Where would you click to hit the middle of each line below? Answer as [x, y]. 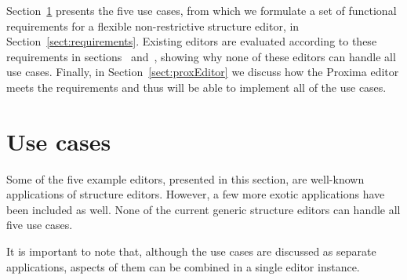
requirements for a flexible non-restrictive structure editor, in [153, 25]
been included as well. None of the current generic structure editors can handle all [203, 209]
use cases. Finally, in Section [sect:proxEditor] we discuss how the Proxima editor [203, 72]
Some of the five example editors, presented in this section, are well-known [185, 178]
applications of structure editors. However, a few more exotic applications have [196, 194]
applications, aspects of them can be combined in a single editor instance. [183, 266]
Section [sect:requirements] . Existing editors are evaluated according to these [192, 41]
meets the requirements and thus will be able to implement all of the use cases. [196, 87]
